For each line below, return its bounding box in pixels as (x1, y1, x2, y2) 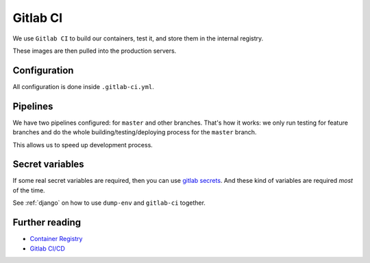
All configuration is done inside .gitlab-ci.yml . (12, 82, 154, 90)
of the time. (12, 186, 45, 195)
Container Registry (29, 235, 83, 243)
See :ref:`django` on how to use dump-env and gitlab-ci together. (12, 199, 206, 207)
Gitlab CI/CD (29, 244, 65, 253)
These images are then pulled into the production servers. (12, 47, 177, 55)
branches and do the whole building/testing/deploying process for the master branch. (12, 128, 257, 136)
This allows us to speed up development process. (12, 140, 153, 149)
